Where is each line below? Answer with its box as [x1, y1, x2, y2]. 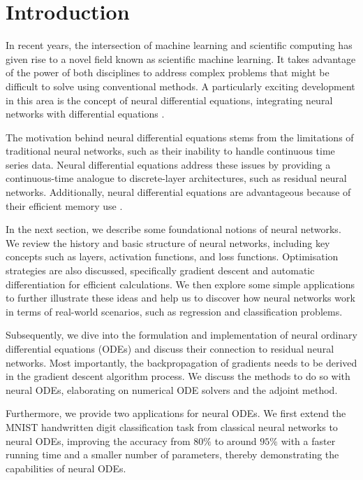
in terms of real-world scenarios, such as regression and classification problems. [6, 304, 343, 318]
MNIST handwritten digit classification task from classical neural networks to [6, 419, 338, 434]
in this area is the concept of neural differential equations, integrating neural [6, 92, 333, 107]
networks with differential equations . [6, 106, 165, 121]
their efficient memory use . [6, 198, 123, 213]
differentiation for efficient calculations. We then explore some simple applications [6, 276, 355, 291]
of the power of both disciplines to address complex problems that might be [6, 65, 329, 80]
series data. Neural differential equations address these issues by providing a [6, 157, 331, 171]
